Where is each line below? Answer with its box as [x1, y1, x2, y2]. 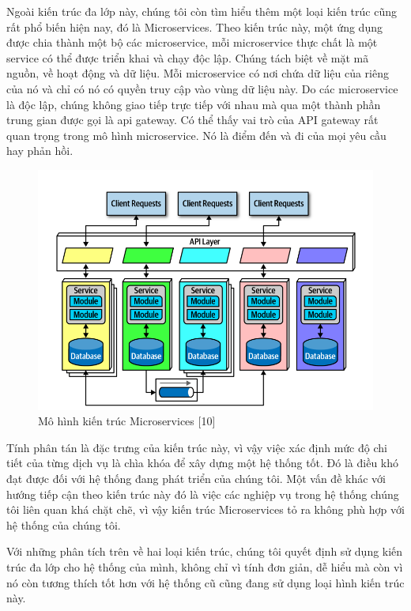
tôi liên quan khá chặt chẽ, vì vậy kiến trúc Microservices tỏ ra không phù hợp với [6, 501, 405, 518]
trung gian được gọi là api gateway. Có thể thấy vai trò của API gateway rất [6, 111, 379, 128]
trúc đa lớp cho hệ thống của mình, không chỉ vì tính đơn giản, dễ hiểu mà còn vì [6, 559, 403, 575]
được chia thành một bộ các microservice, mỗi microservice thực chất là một [6, 34, 378, 51]
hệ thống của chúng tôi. [6, 516, 121, 533]
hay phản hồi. [6, 142, 74, 159]
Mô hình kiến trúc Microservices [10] [38, 413, 216, 429]
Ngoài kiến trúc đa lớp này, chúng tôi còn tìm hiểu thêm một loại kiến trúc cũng [6, 3, 397, 19]
